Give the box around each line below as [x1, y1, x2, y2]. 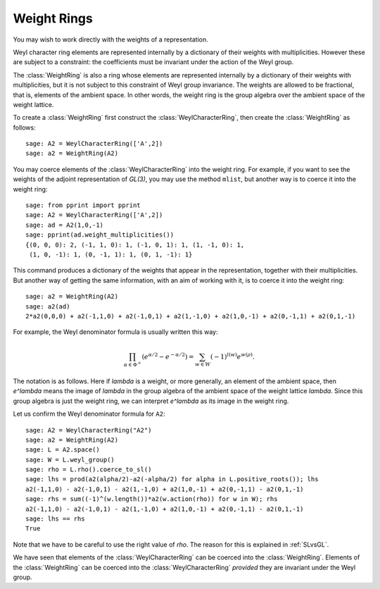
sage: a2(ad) [25, 302, 70, 310]
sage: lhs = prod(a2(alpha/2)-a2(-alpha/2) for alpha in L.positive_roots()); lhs [25, 476, 319, 483]
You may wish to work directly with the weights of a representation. [13, 35, 208, 44]
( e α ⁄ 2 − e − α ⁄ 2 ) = [141, 351, 194, 361]
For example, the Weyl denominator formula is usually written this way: [13, 328, 218, 336]
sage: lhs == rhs [25, 515, 85, 523]
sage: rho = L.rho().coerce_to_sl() [25, 466, 152, 473]
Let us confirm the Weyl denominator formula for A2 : [13, 409, 165, 418]
